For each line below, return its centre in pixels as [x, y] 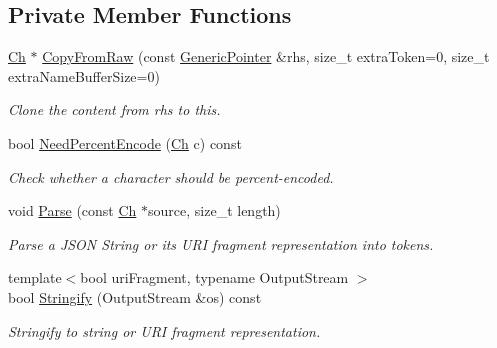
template [35, 277]
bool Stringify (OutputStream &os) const [135, 296]
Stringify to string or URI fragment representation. [164, 330]
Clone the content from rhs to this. [114, 109]
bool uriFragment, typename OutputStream [214, 277]
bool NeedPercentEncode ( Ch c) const [125, 142]
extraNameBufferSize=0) [84, 75]
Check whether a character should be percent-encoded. [171, 176]
